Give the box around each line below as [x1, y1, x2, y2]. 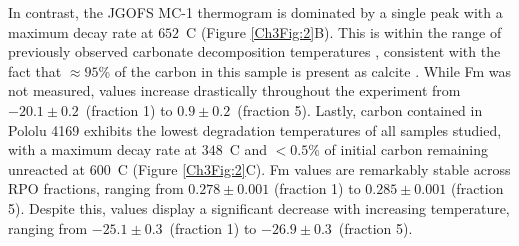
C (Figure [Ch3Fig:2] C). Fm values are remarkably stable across [117, 158, 511, 179]
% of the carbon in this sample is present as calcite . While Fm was [98, 60, 512, 81]
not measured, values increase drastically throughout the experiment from [8, 80, 461, 101]
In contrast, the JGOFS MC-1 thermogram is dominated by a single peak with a [8, 2, 503, 22]
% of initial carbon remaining [308, 139, 489, 160]
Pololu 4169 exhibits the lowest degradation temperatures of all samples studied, [8, 119, 502, 140]
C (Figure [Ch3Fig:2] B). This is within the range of [186, 21, 502, 42]
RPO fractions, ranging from [8, 178, 184, 199]
